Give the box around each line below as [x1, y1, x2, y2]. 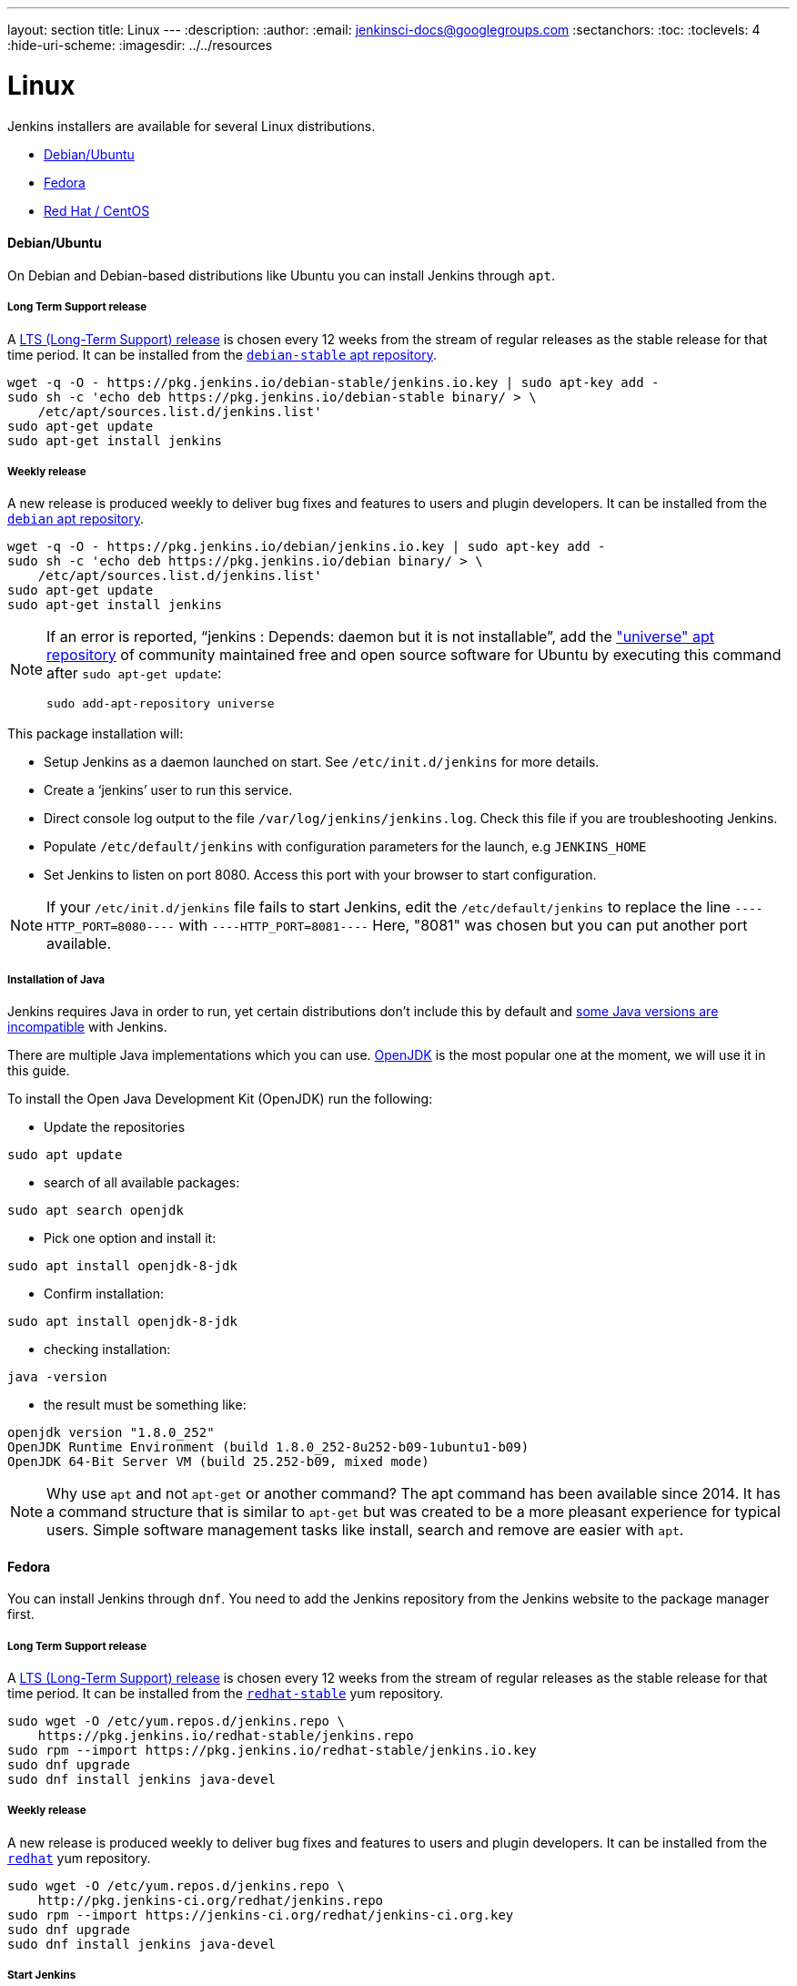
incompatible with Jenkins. [7, 1019, 167, 1035]
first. [7, 1606, 35, 1623]
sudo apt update [7, 1147, 123, 1163]
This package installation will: [7, 726, 184, 742]
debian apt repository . [7, 511, 145, 527]
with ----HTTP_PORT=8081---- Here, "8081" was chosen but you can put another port [178, 916, 748, 935]
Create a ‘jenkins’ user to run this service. [44, 782, 293, 799]
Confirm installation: [44, 1286, 165, 1302]
